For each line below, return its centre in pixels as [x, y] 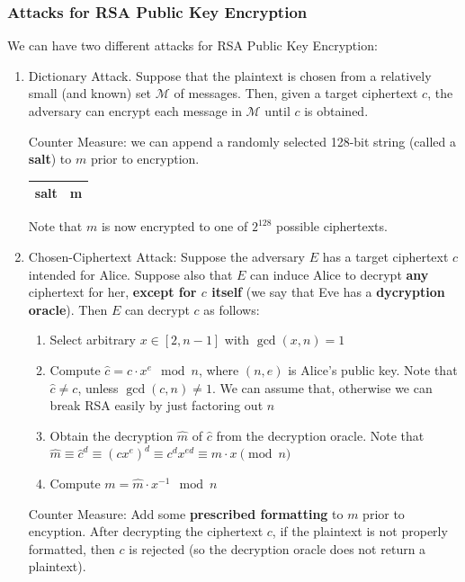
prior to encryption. [145, 159]
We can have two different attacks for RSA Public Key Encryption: [192, 45]
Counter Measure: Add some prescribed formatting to [186, 513]
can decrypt [157, 309]
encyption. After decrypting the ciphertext [146, 531]
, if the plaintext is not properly [360, 531]
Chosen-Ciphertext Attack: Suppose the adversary [166, 256]
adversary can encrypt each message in [135, 111]
